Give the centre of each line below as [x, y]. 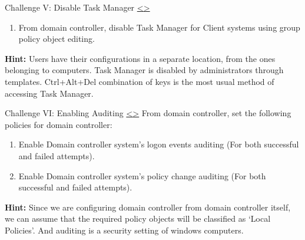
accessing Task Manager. [49, 93]
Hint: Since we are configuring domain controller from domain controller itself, [148, 207]
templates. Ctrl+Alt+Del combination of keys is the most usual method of [140, 81]
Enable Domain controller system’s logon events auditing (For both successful [159, 144]
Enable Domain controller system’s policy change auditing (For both [142, 175]
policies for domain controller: [59, 124]
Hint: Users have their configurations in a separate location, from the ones [140, 58]
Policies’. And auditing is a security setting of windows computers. [124, 230]
